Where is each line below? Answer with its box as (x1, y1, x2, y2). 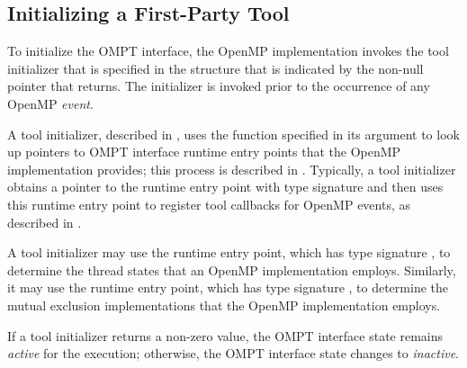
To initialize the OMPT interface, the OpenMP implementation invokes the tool (7, 41, 449, 60)
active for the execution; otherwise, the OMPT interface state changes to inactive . (7, 344, 459, 363)
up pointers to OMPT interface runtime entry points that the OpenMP (7, 142, 401, 161)
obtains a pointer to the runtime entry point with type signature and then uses (7, 177, 444, 196)
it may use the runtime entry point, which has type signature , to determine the (7, 278, 448, 297)
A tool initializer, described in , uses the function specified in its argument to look (7, 124, 460, 143)
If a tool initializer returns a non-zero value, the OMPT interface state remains (7, 326, 444, 345)
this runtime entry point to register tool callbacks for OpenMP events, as (7, 194, 410, 213)
